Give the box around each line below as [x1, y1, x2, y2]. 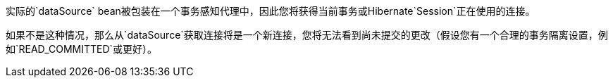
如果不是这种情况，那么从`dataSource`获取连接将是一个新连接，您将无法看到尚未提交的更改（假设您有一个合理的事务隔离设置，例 [6, 29, 608, 41]
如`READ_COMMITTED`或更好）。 [6, 43, 158, 55]
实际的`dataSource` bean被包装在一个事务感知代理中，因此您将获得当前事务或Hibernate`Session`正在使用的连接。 [6, 5, 535, 17]
